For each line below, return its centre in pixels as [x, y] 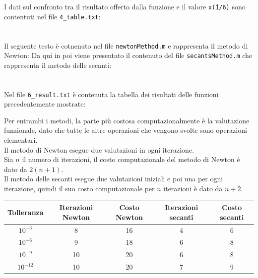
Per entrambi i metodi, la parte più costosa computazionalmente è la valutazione [127, 120]
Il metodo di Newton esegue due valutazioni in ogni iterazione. [99, 149]
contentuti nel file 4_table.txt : [52, 16]
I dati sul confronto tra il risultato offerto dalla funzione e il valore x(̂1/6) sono [125, 6]
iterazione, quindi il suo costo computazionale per [79, 188]
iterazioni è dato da [193, 188]
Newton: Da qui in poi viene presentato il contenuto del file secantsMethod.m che [128, 55]
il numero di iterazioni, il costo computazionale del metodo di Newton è [131, 159]
